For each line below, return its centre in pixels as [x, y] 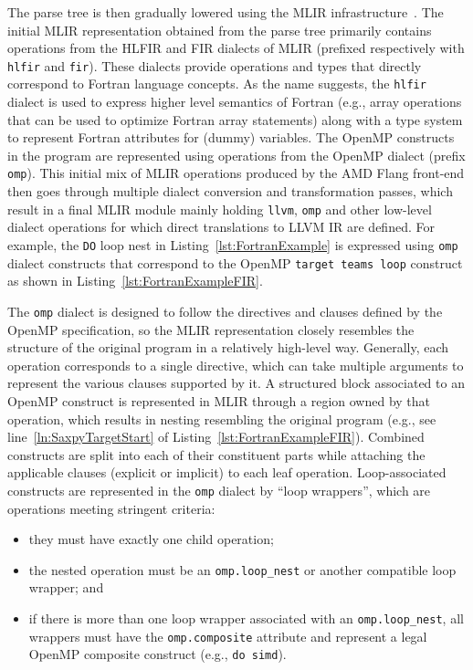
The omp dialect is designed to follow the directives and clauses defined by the [225, 311]
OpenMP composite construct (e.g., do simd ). [158, 654]
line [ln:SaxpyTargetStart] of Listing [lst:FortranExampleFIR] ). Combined [216, 437]
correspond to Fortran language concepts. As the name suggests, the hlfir [217, 84]
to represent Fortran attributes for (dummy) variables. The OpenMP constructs [231, 137]
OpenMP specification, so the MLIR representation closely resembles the [211, 329]
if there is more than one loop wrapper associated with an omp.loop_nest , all [246, 618]
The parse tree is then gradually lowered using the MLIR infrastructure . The [226, 12]
